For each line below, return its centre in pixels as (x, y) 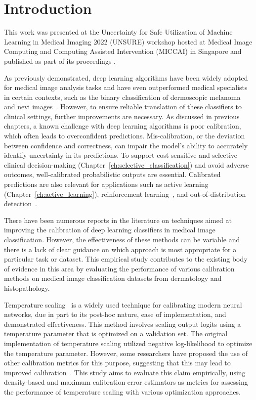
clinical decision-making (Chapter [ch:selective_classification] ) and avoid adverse (127, 164)
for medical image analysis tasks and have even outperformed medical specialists (126, 87)
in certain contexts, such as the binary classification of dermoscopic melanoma (122, 97)
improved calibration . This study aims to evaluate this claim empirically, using (125, 372)
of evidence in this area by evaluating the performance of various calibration (119, 268)
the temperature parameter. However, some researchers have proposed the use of (126, 353)
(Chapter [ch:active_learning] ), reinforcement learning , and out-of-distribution (125, 194)
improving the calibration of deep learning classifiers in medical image (110, 230)
